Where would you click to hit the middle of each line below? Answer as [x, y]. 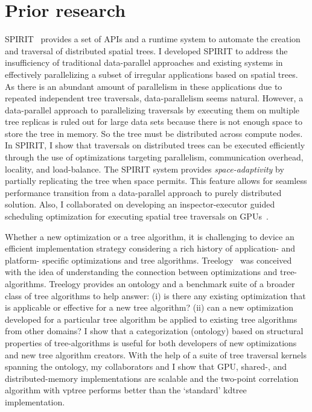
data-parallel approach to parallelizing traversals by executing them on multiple [152, 109]
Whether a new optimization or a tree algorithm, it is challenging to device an [150, 236]
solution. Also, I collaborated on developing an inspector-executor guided [140, 204]
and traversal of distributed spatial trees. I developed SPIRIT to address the [146, 50]
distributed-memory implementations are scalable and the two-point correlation [152, 378]
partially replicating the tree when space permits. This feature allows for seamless [156, 181]
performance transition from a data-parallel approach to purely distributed [143, 192]
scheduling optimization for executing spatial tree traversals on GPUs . [137, 216]
